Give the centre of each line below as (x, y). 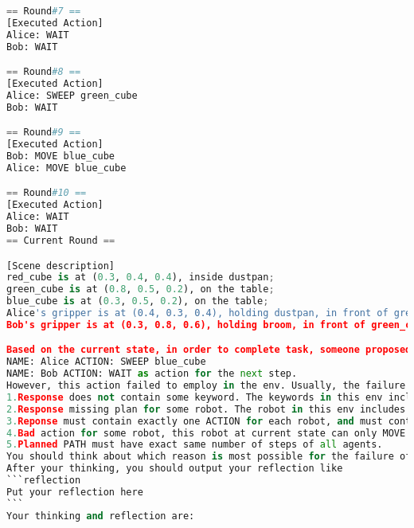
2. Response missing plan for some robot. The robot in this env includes (206, 409)
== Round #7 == (44, 11)
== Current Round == (61, 240)
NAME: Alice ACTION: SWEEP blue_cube (106, 362)
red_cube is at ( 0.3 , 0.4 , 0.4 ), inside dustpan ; (141, 278)
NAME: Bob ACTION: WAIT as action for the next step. (152, 374)
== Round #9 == (44, 133)
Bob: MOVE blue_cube (61, 156)
